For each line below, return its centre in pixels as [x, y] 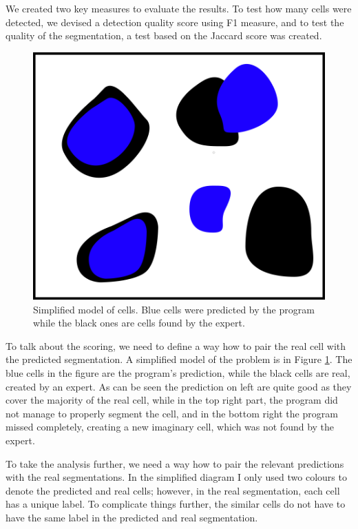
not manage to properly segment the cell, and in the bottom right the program [172, 413]
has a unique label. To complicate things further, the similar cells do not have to [176, 504]
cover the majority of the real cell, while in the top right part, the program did [172, 400]
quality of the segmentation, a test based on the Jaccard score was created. [164, 35]
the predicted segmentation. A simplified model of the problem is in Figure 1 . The [179, 359]
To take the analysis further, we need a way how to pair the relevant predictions [175, 463]
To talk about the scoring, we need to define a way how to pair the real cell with [176, 345]
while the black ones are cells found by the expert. [139, 323]
